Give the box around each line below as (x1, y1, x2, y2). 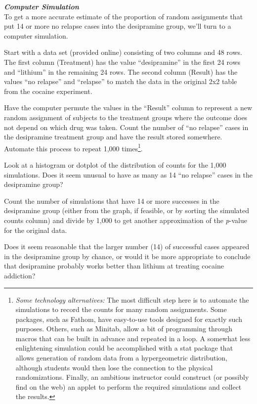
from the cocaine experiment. (4, 86, 92, 96)
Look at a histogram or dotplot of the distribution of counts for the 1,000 (4, 159, 226, 170)
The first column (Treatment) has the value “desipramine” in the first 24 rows (4, 56, 241, 67)
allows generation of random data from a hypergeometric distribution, (15, 353, 227, 363)
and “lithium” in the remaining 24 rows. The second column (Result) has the (4, 66, 238, 77)
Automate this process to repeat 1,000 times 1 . (4, 141, 143, 153)
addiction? (4, 270, 36, 280)
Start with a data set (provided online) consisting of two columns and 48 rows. (4, 47, 242, 57)
